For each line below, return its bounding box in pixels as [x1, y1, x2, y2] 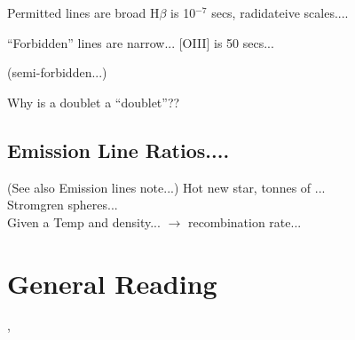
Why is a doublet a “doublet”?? [7, 92, 180, 111]
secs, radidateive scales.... [211, 4, 349, 21]
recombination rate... [187, 212, 302, 231]
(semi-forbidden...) [7, 63, 107, 82]
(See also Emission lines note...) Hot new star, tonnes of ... [7, 178, 326, 196]
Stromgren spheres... [7, 195, 118, 214]
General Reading [7, 265, 217, 301]
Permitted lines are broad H [7, 4, 160, 21]
